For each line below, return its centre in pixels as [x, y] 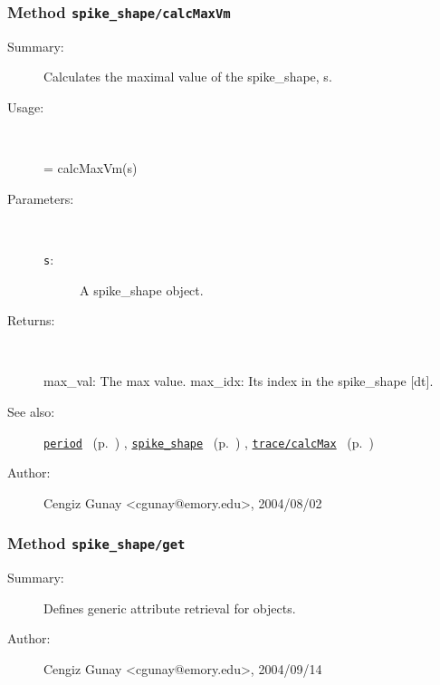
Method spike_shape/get [96, 543]
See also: [31, 411]
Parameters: [41, 198]
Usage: [26, 106]
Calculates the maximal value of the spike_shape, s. [188, 77]
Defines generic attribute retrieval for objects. [170, 608]
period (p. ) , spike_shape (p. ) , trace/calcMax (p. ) [209, 442]
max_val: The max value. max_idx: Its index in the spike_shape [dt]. [239, 381]
